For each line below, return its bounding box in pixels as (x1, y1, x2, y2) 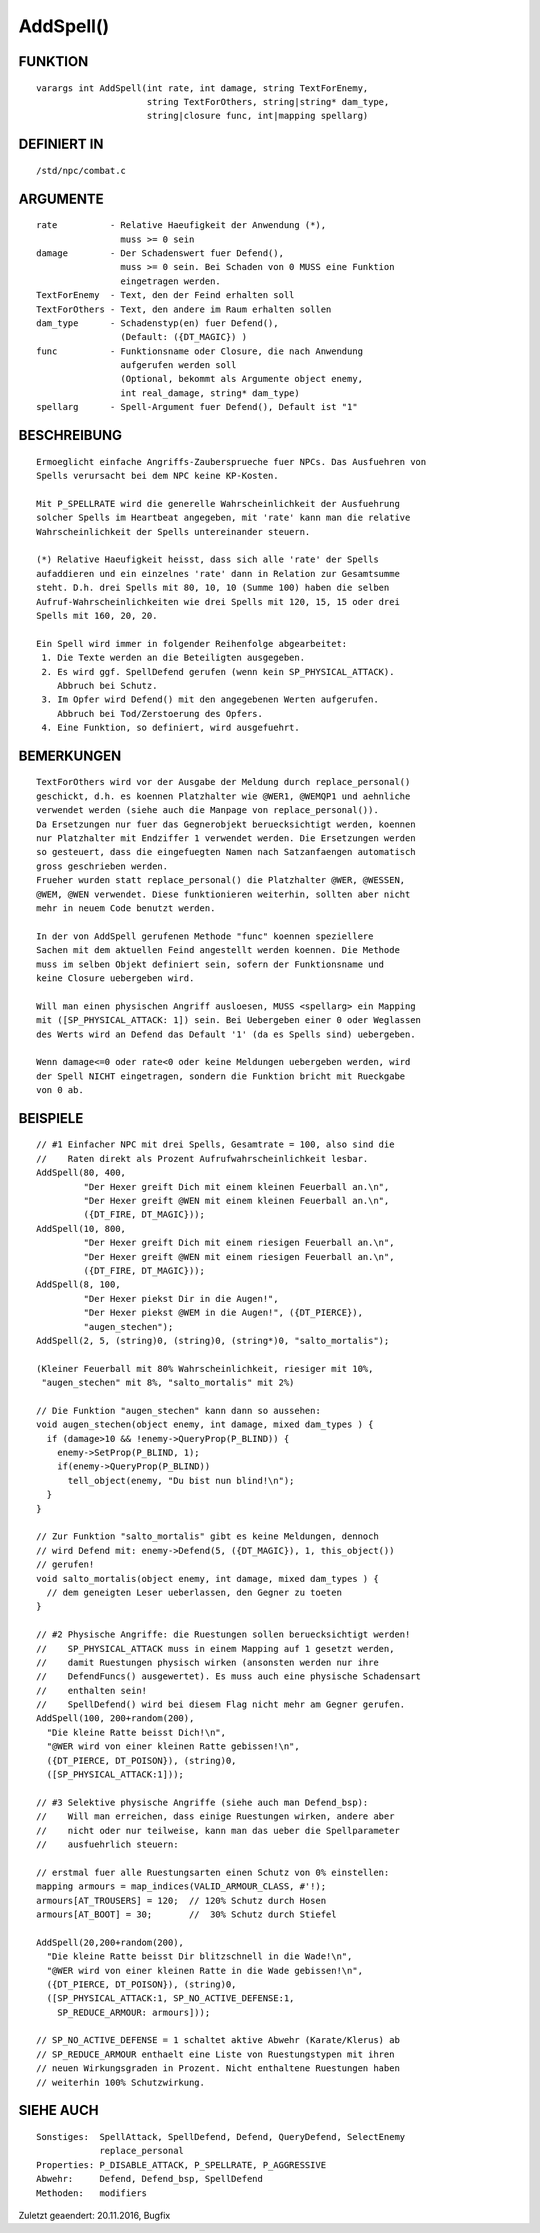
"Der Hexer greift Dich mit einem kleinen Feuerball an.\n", (83, 1181, 390, 1192)
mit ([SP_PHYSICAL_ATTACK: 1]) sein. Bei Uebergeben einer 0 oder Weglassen (36, 1015, 422, 1026)
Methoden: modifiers (36, 2187, 148, 2199)
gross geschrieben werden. (36, 860, 169, 872)
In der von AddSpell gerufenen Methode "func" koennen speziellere (36, 930, 374, 942)
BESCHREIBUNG (18, 427, 123, 444)
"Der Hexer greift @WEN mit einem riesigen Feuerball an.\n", (83, 1251, 395, 1262)
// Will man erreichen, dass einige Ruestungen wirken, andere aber (36, 1811, 395, 1822)
